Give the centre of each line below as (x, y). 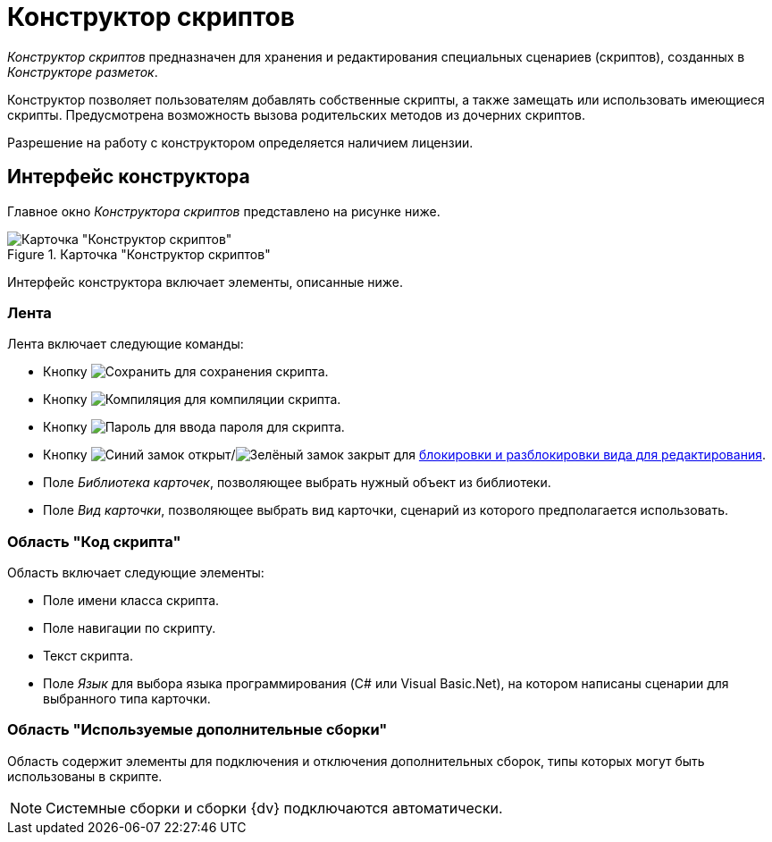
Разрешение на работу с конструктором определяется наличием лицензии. (240, 142)
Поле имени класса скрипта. (131, 601)
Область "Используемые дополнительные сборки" (197, 730)
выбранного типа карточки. (127, 699)
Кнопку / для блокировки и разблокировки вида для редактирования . (404, 455)
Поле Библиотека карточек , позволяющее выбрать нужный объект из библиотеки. (297, 483)
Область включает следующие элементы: (136, 573)
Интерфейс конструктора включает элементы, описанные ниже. (206, 282)
